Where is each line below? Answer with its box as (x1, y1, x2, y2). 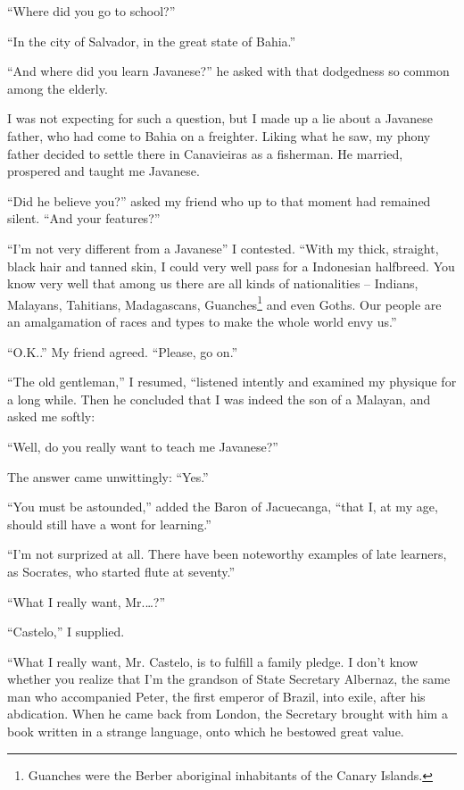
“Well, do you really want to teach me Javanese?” (7, 437, 278, 455)
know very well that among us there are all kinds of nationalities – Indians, (7, 274, 418, 293)
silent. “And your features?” (7, 209, 161, 228)
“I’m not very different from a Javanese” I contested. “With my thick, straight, (7, 238, 439, 257)
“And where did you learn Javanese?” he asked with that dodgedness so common (7, 62, 450, 80)
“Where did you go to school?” (7, 2, 176, 20)
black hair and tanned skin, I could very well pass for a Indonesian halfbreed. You (7, 256, 455, 275)
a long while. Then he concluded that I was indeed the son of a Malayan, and (7, 389, 431, 408)
